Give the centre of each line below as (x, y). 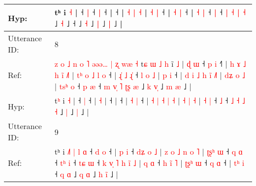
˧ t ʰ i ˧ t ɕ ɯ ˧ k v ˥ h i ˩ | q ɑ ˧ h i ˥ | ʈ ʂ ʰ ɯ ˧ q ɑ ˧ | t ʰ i (149, 163)
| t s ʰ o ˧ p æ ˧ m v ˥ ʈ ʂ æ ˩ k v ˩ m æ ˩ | (123, 86)
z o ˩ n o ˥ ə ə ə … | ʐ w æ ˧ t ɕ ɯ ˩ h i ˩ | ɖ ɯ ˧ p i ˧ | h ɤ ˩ (150, 64)
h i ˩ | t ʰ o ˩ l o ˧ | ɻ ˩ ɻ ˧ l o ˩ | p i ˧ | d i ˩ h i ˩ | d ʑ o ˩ (150, 75)
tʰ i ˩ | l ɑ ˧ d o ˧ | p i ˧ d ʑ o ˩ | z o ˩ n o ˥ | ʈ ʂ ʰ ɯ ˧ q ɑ (148, 151)
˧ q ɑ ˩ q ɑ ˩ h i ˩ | (86, 174)
